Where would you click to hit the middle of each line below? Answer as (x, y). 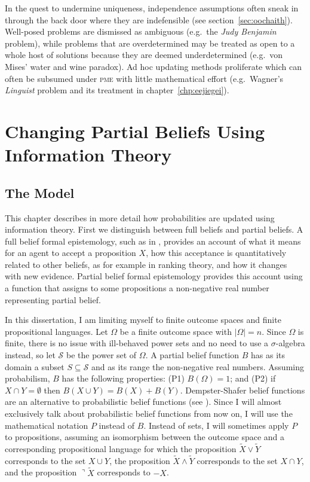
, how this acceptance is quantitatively (216, 253)
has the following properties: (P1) (123, 378)
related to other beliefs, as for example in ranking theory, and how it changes (146, 264)
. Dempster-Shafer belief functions (243, 390)
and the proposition (41, 472)
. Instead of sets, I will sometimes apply (216, 425)
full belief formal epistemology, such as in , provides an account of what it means (153, 241)
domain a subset (35, 366)
